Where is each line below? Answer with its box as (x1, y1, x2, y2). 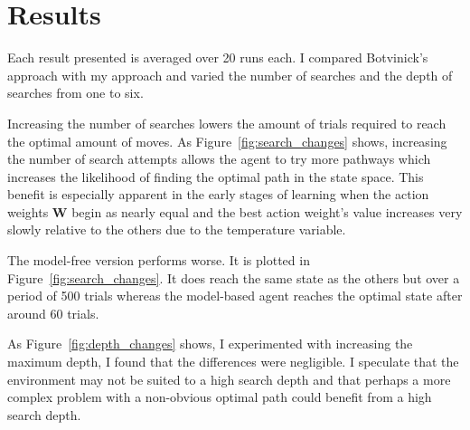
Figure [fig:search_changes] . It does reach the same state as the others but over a (7, 268, 460, 287)
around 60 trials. (7, 303, 99, 322)
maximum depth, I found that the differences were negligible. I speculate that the (7, 352, 459, 371)
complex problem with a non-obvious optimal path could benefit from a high (7, 387, 432, 406)
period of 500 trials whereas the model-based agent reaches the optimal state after (7, 286, 463, 305)
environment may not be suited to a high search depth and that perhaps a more (7, 369, 451, 388)
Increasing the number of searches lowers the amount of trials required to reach (7, 113, 446, 132)
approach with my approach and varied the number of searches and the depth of (7, 65, 453, 84)
